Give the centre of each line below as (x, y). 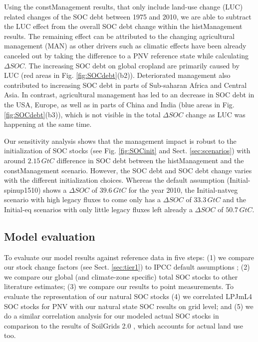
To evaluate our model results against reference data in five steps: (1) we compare (129, 257)
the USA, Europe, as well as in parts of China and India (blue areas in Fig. (119, 104)
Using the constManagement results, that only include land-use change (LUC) (124, 6)
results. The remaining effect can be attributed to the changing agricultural (119, 36)
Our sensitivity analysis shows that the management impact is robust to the (120, 141)
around (15, 160)
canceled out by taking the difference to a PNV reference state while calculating (126, 55)
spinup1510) (22, 189)
